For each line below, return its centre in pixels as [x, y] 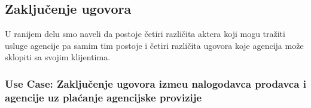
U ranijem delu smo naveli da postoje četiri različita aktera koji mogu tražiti [145, 34]
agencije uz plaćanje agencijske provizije [103, 97]
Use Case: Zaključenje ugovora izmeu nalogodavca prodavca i [155, 83]
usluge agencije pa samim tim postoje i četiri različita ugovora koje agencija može [154, 45]
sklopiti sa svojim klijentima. [58, 57]
